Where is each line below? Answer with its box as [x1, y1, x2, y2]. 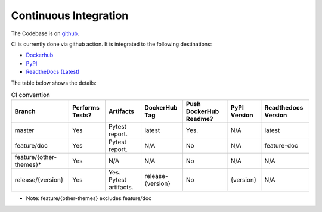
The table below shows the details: [11, 79, 97, 86]
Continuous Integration [11, 9, 129, 22]
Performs [72, 104, 100, 112]
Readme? [185, 115, 213, 123]
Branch [14, 107, 36, 116]
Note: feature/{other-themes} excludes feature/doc [26, 195, 152, 202]
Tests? [72, 111, 92, 119]
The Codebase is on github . [11, 30, 79, 37]
